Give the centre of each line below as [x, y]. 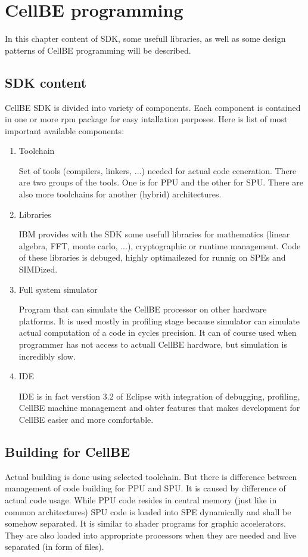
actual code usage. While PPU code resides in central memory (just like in [141, 499]
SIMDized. [38, 269]
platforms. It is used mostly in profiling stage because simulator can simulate [159, 321]
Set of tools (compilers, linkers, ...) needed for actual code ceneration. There [158, 170]
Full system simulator [58, 289]
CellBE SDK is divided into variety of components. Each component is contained [153, 107]
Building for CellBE [68, 451]
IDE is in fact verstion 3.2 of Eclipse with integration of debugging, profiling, [159, 396]
